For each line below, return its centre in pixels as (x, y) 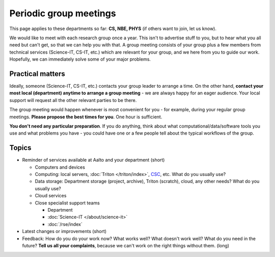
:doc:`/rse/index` (65, 224)
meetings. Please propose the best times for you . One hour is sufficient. (86, 117)
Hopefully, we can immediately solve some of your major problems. (80, 59)
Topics (20, 148)
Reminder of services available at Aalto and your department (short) (93, 160)
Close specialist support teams (67, 203)
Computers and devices (60, 167)
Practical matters (37, 74)
